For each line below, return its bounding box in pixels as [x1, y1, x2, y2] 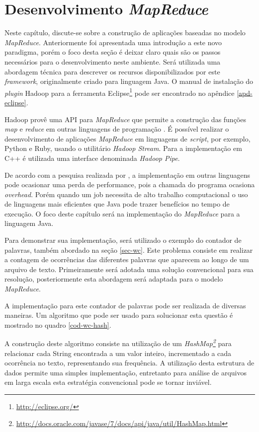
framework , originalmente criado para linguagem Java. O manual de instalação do [4, 76, 254, 86]
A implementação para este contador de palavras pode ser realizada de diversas [4, 300, 246, 310]
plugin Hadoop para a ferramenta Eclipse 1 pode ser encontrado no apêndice [4, 86, 235, 98]
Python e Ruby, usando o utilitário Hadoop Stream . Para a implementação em [4, 143, 242, 153]
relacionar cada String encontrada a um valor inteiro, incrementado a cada [4, 348, 232, 358]
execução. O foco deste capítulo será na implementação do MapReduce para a [4, 208, 240, 218]
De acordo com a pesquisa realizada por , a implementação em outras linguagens [4, 169, 251, 180]
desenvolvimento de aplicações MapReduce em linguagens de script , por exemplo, [4, 133, 251, 144]
